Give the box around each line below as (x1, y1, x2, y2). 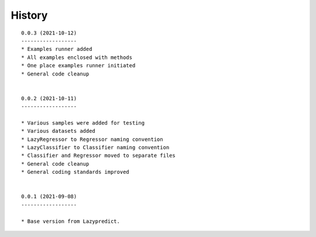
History (11, 9, 48, 22)
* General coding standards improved (21, 169, 130, 176)
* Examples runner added (21, 46, 92, 53)
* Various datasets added (21, 128, 96, 135)
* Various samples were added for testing (21, 119, 145, 126)
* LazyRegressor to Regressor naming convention (21, 136, 163, 143)
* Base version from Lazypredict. (21, 218, 120, 225)
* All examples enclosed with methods (21, 54, 133, 61)
